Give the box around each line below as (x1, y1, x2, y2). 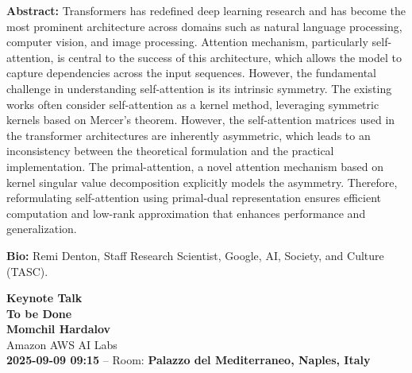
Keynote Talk (6, 289, 83, 306)
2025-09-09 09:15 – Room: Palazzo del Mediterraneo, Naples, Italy (6, 352, 371, 368)
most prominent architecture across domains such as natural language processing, (6, 17, 402, 34)
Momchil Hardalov (6, 321, 111, 337)
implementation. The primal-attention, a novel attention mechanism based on (6, 157, 384, 174)
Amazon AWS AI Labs (6, 336, 117, 352)
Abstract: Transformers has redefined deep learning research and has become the (6, 2, 406, 18)
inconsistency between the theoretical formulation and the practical (6, 142, 334, 159)
